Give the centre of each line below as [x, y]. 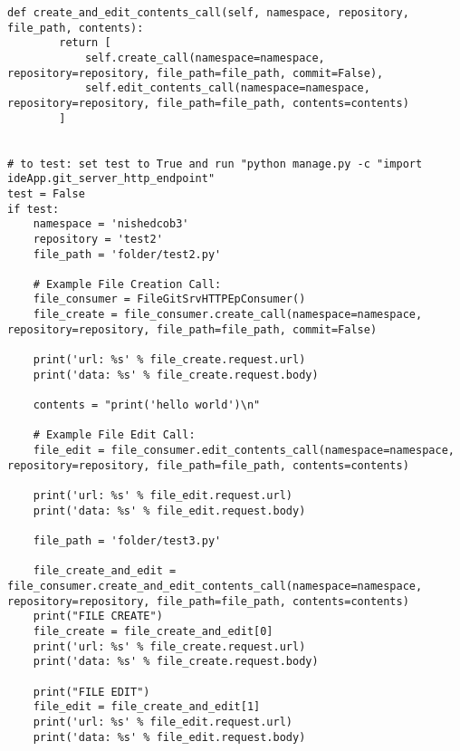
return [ [85, 43]
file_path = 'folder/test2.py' [127, 254]
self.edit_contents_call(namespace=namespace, [227, 88]
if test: [34, 209]
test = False [46, 193]
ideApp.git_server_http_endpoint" [111, 179]
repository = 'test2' [98, 239]
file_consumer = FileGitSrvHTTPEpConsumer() [169, 299]
